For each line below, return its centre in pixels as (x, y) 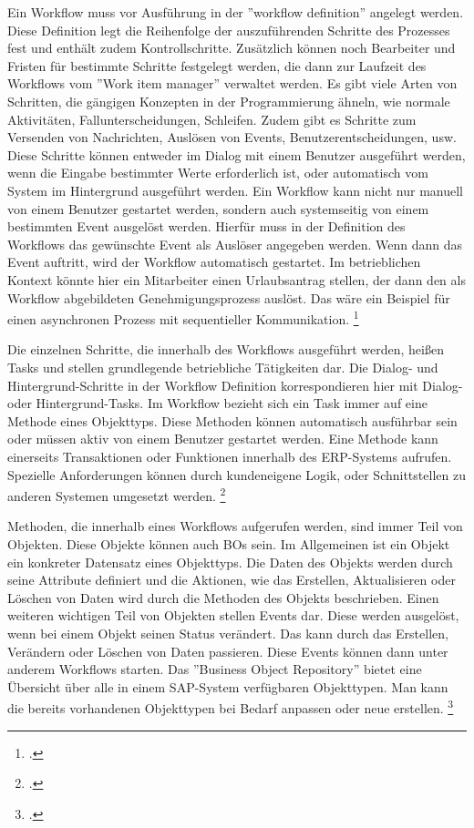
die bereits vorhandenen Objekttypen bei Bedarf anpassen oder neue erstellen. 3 (231, 706)
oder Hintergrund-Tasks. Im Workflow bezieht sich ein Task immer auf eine (217, 403)
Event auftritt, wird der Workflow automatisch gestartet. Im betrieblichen (214, 262)
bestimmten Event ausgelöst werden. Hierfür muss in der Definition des (206, 226)
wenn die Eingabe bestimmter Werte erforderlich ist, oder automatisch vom (218, 173)
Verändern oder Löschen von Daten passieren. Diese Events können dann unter (228, 651)
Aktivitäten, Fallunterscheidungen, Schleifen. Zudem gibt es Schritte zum (212, 119)
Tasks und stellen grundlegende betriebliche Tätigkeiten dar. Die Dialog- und (223, 367)
